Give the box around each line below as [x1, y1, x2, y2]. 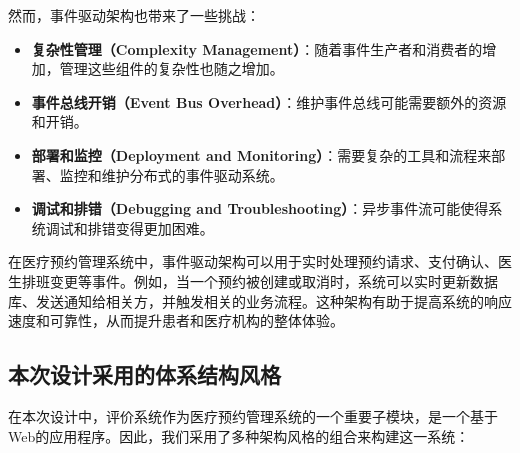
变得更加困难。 [115, 217, 214, 238]
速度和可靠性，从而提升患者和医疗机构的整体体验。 [8, 310, 344, 331]
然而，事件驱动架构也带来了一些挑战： [8, 5, 260, 25]
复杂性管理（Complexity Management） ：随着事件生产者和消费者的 [31, 38, 483, 59]
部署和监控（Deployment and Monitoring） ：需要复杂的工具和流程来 [31, 144, 492, 165]
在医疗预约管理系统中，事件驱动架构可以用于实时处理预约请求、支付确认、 [8, 251, 498, 272]
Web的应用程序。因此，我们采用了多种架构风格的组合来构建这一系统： [8, 425, 470, 446]
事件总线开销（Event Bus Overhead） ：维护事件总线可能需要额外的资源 [31, 91, 507, 112]
